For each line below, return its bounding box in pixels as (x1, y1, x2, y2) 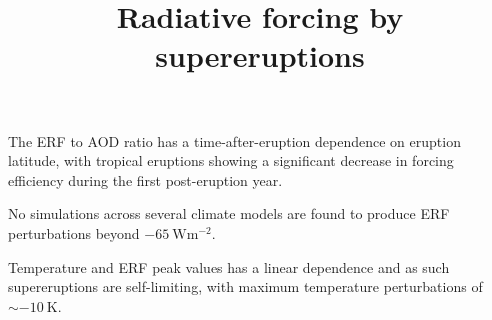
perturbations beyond (8, 222, 140, 243)
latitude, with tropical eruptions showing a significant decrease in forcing (8, 150, 454, 171)
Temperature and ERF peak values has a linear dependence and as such (8, 256, 450, 277)
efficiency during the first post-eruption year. (8, 169, 283, 190)
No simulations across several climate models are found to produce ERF (8, 203, 450, 224)
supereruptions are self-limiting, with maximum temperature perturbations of (8, 276, 483, 297)
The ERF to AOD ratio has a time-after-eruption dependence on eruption (8, 130, 461, 151)
